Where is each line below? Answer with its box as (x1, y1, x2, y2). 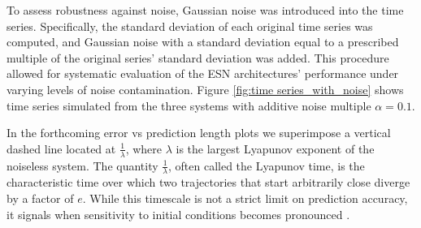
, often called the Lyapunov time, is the (168, 157, 365, 174)
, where (125, 140, 163, 157)
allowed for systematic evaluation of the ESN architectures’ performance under (7, 65, 399, 82)
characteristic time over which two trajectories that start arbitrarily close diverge (7, 174, 410, 191)
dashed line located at (7, 140, 116, 157)
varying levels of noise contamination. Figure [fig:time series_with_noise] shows (7, 80, 404, 97)
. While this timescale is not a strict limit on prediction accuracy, (82, 190, 408, 206)
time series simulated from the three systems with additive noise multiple (7, 97, 371, 114)
